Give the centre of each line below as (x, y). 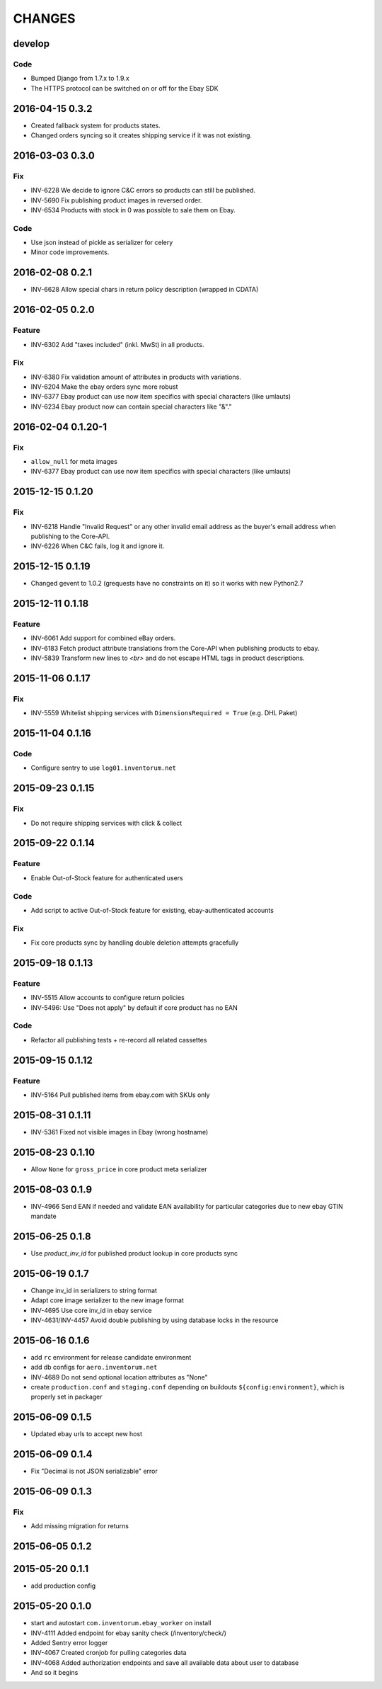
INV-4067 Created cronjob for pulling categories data (109, 1653)
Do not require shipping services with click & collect (106, 823)
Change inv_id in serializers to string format (94, 1290)
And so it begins (54, 1673)
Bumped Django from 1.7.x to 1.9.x (80, 79)
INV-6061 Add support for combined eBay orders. (103, 638)
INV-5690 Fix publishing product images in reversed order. (116, 200)
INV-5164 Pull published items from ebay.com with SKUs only (120, 1095)
